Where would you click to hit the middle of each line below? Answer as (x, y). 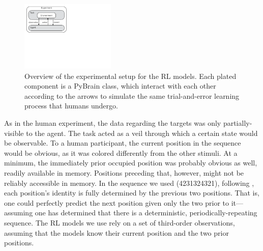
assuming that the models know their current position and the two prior (116, 232)
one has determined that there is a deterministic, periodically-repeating (146, 213)
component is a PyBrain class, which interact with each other (120, 86)
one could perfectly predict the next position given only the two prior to (117, 202)
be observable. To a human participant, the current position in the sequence (123, 143)
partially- (238, 122)
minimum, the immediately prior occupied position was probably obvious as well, (131, 163)
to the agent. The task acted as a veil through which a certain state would (142, 133)
